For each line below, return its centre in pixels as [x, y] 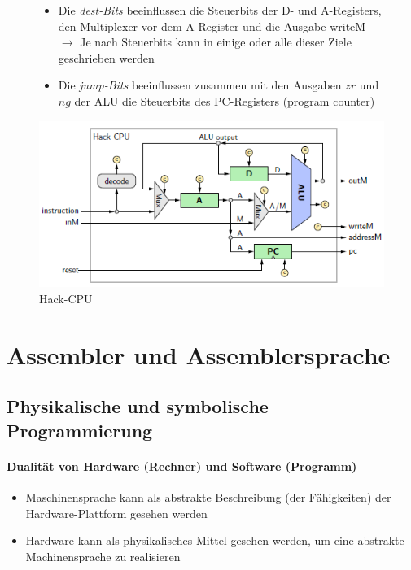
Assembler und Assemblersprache [199, 354]
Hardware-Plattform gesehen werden [116, 513]
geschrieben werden [106, 57]
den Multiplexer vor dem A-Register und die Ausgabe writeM [212, 26]
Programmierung [80, 430]
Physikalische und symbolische [138, 406]
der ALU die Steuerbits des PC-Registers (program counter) [225, 100]
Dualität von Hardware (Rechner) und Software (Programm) [182, 466]
